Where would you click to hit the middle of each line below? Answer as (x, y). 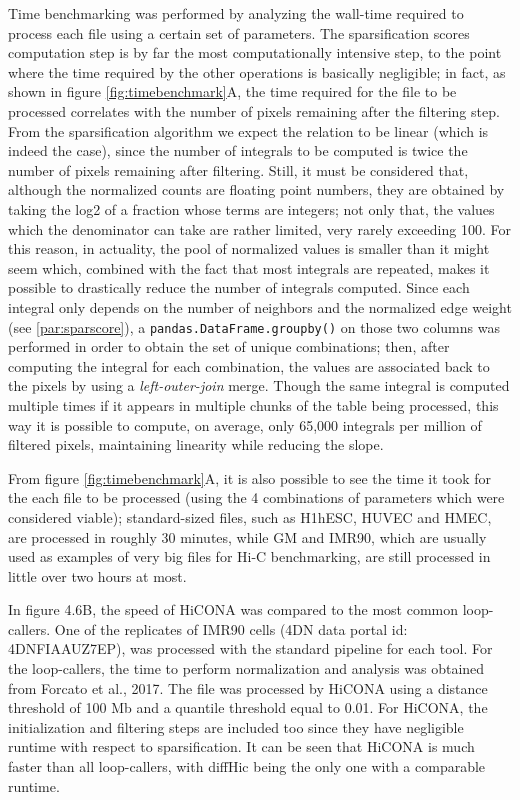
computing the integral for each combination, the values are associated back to (249, 365)
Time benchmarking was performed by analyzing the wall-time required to (236, 13)
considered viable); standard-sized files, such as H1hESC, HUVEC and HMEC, (250, 516)
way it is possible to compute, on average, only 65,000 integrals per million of (245, 424)
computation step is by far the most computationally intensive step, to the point (255, 52)
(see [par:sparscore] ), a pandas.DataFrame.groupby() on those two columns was (254, 326)
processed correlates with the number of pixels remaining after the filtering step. (254, 110)
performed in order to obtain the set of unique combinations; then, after (229, 346)
